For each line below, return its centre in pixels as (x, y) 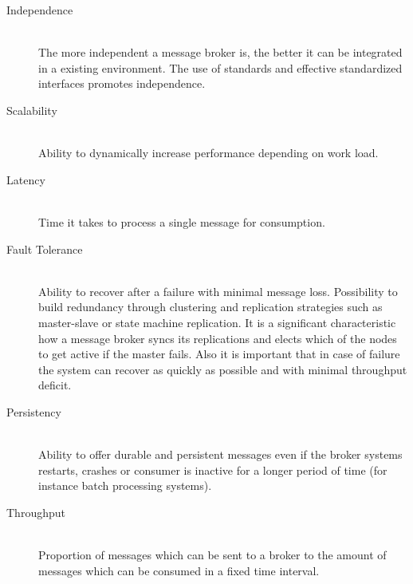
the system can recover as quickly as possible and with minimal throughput (223, 369)
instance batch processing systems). (125, 485)
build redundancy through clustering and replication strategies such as (210, 307)
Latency (26, 179)
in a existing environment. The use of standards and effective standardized (220, 67)
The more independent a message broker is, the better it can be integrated (220, 52)
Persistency (34, 411)
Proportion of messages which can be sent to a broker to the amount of (212, 555)
